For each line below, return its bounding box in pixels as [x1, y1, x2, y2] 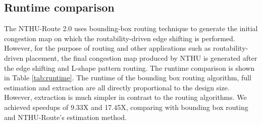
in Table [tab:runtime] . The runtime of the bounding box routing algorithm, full [4, 72, 251, 83]
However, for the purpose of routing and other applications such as [4, 43, 211, 53]
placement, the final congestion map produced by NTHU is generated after [25, 52, 257, 63]
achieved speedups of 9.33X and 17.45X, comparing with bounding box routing [4, 101, 248, 112]
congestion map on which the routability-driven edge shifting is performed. [4, 33, 235, 43]
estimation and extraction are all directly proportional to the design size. [4, 82, 230, 92]
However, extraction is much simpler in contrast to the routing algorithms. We [4, 92, 247, 102]
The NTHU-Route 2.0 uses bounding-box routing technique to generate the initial [4, 23, 258, 34]
